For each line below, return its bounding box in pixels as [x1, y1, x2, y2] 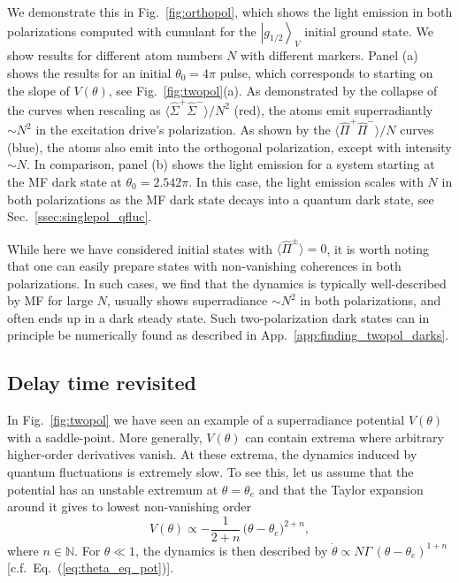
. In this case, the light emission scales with [188, 172, 424, 190]
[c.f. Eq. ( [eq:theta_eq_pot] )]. [7, 558, 174, 577]
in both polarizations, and [300, 291, 441, 310]
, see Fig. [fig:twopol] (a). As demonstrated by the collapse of [108, 81, 438, 99]
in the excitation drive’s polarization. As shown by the [35, 120, 331, 139]
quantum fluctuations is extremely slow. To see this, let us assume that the [7, 463, 414, 481]
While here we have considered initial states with [7, 239, 273, 257]
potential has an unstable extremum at [7, 479, 218, 498]
